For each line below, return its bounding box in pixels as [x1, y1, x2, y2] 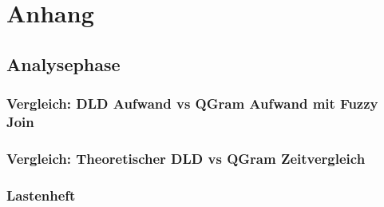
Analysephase [6, 51, 121, 76]
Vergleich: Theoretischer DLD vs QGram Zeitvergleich [6, 148, 366, 168]
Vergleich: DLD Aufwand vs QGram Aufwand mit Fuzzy [6, 94, 378, 113]
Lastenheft [6, 185, 76, 205]
